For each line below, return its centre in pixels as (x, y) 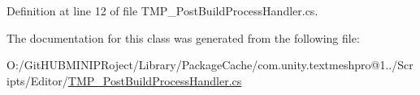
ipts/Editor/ (37, 80)
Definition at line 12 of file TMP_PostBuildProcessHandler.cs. (162, 10)
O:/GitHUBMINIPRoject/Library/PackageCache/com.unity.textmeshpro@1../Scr (210, 65)
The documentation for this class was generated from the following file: (183, 37)
